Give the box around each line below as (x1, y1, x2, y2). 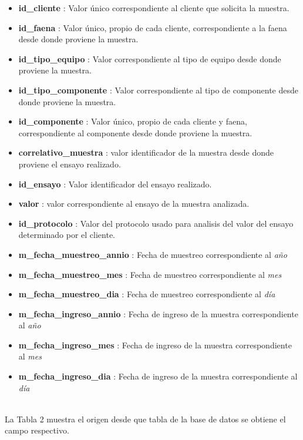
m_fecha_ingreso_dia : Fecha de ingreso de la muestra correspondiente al (18, 370, 298, 382)
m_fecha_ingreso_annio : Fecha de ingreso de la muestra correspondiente (18, 307, 298, 320)
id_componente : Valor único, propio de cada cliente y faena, (18, 115, 247, 127)
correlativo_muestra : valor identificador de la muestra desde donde (18, 146, 274, 159)
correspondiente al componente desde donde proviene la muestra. (18, 126, 253, 139)
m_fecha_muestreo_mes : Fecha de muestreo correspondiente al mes (18, 268, 282, 280)
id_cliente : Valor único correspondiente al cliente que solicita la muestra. (18, 2, 289, 14)
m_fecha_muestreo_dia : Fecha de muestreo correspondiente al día (18, 288, 275, 300)
